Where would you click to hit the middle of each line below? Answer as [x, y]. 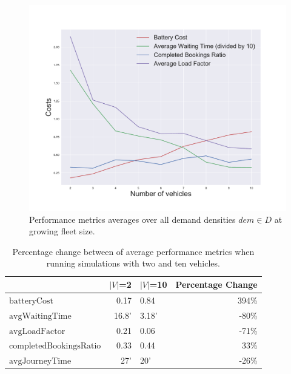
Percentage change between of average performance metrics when [133, 251]
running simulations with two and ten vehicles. [133, 263]
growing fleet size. [62, 231]
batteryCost [31, 301]
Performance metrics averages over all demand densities [132, 219]
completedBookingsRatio [55, 346]
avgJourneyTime [40, 362]
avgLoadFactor [37, 331]
